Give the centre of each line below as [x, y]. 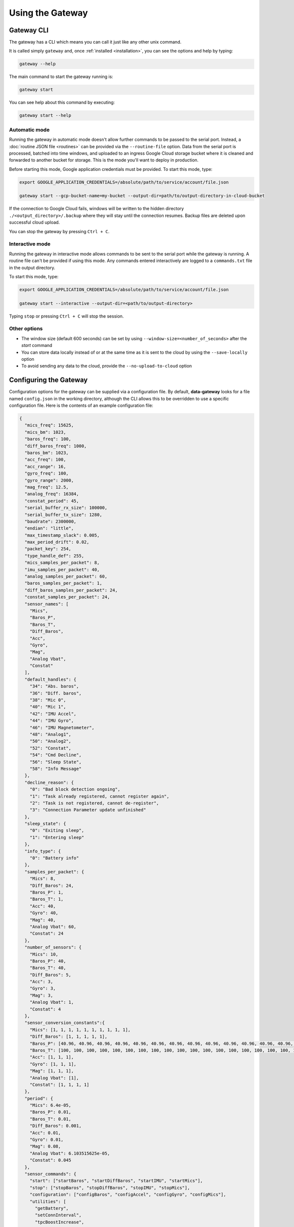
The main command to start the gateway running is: [61, 77]
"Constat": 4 [45, 1009]
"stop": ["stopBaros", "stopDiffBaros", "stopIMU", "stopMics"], [110, 1187]
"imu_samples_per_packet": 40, [62, 570]
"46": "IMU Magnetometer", [62, 727]
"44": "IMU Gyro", [52, 721]
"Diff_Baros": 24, [52, 885]
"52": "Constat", [50, 748]
